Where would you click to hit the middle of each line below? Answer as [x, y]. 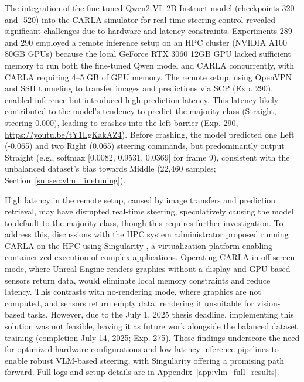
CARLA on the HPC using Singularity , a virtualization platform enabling [139, 245]
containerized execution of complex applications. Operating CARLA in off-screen [150, 257]
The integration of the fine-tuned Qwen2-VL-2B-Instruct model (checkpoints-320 [150, 8]
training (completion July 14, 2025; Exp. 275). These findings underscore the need [152, 337]
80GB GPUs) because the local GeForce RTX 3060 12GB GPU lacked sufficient [148, 54]
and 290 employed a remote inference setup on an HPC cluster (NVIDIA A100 [146, 42]
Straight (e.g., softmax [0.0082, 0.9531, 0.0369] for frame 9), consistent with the [147, 157]
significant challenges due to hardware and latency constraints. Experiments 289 [148, 31]
